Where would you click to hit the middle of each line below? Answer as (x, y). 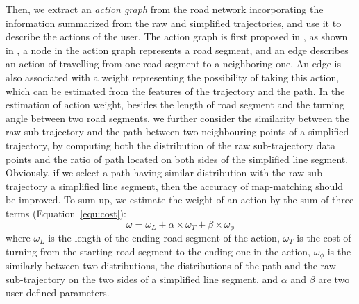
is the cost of (324, 237)
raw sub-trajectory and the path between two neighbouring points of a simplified (177, 132)
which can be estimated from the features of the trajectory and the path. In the (175, 91)
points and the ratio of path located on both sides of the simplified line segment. (177, 159)
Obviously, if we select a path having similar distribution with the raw (155, 172)
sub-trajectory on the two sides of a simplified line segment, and (142, 279)
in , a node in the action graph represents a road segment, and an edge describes (177, 50)
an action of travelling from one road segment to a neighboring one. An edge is (173, 64)
